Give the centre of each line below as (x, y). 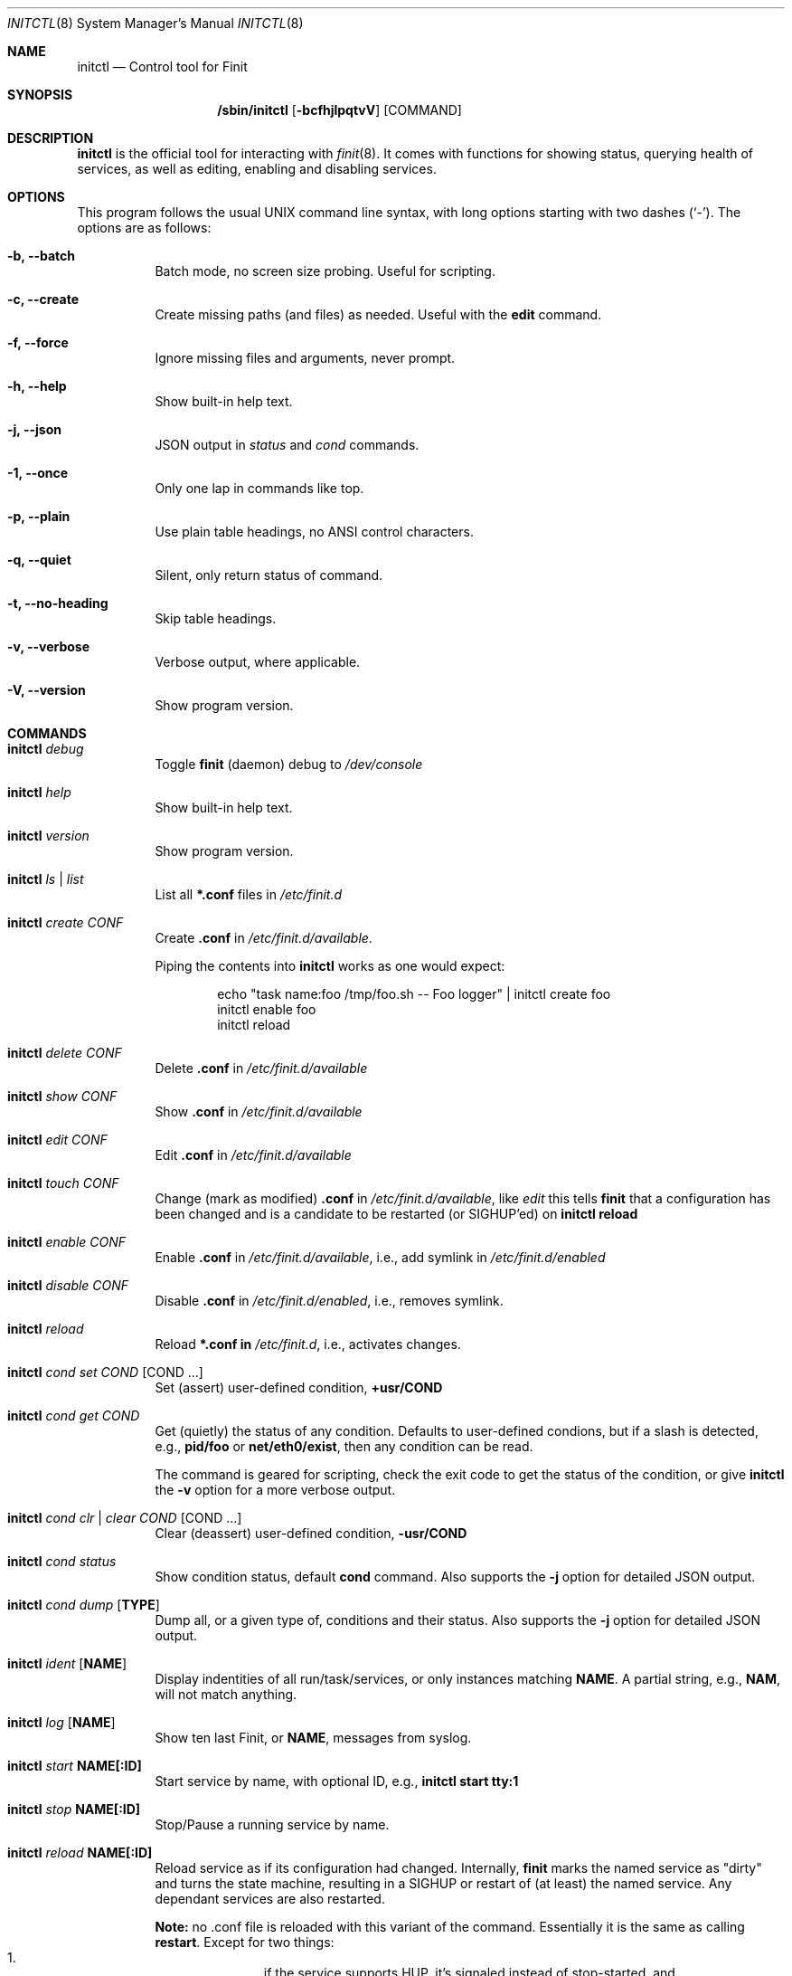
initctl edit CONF (57, 1140)
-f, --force (38, 342)
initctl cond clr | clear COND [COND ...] (125, 1518)
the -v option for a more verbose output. (275, 1490)
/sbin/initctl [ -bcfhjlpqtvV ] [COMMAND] (339, 110)
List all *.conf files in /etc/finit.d (249, 894)
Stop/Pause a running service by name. (272, 1824)
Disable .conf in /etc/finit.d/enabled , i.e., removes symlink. (329, 1301)
